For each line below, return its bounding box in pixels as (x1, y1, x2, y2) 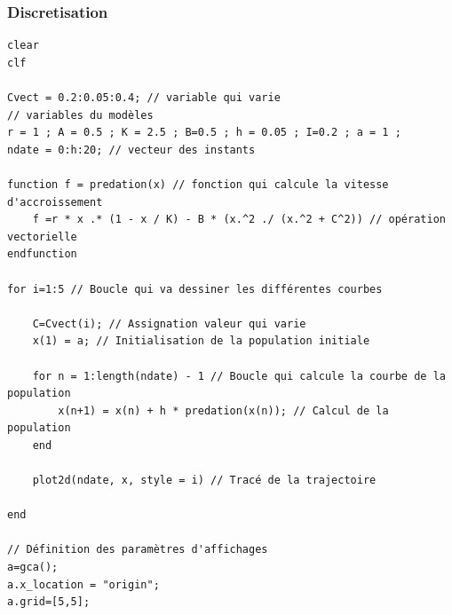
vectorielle (7, 230, 77, 243)
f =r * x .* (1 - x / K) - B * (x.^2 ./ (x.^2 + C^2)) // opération (32, 213, 446, 226)
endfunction (7, 248, 77, 261)
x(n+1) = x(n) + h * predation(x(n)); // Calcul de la (58, 404, 389, 417)
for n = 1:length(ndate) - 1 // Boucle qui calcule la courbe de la (32, 369, 446, 382)
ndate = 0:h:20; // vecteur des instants (7, 143, 256, 156)
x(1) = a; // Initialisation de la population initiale (32, 335, 370, 348)
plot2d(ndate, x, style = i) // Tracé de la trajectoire (32, 474, 377, 487)
